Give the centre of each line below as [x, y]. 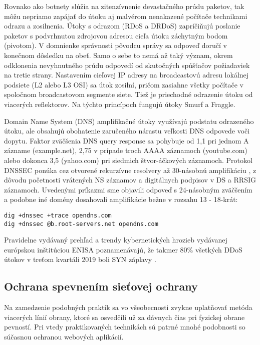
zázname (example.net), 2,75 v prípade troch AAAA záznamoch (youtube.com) [126, 150]
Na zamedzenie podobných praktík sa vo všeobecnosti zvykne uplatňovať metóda [128, 307]
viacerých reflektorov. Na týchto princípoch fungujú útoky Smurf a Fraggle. [120, 104]
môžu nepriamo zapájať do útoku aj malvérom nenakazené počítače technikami [126, 16]
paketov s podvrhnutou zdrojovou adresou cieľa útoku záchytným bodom [116, 35]
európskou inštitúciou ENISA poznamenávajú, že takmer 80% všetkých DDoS [123, 249]
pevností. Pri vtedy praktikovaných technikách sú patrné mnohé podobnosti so [125, 327]
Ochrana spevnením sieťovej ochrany [101, 286]
